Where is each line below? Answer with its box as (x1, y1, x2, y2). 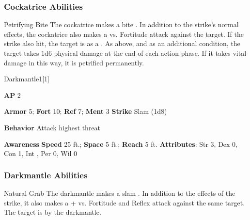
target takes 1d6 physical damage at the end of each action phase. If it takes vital (4, 48, 247, 58)
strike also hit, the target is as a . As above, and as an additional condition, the (4, 38, 240, 48)
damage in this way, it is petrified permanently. (4, 57, 144, 67)
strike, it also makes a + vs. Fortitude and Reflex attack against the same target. (4, 197, 245, 207)
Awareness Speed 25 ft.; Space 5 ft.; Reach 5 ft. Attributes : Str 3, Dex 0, (4, 139, 238, 149)
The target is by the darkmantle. (4, 207, 101, 217)
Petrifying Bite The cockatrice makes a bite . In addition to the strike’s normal (4, 19, 239, 30)
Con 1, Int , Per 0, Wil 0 (4, 148, 78, 158)
